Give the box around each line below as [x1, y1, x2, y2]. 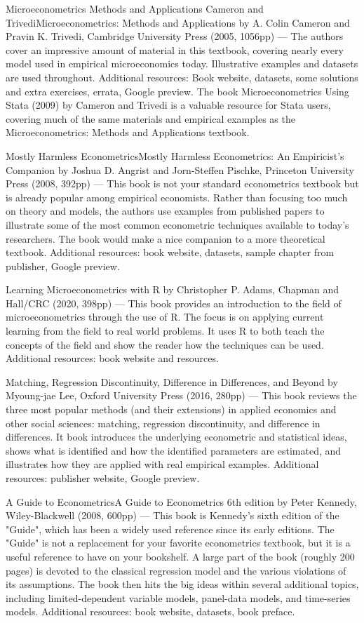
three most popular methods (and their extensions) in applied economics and [6, 402, 337, 417]
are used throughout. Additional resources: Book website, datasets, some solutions [6, 69, 358, 84]
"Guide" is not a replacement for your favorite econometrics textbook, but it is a [6, 535, 351, 550]
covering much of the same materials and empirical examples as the [6, 111, 295, 126]
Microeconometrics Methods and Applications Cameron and [6, 1, 264, 15]
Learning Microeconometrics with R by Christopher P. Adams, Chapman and [6, 282, 339, 297]
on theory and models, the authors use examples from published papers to [6, 203, 325, 218]
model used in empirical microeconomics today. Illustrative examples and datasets [6, 56, 358, 71]
